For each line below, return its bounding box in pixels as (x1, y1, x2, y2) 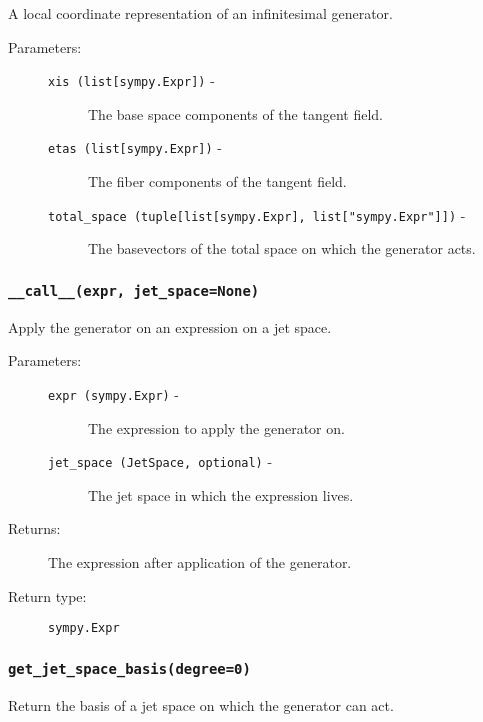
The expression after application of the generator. (48, 552, 352, 572)
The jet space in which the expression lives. (88, 484, 354, 505)
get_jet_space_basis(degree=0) (8, 660, 251, 677)
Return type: (8, 585, 87, 606)
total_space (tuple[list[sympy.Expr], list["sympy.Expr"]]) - (48, 204, 466, 225)
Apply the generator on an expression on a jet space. (8, 316, 332, 337)
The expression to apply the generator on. (88, 417, 345, 438)
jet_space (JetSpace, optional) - (48, 451, 273, 472)
